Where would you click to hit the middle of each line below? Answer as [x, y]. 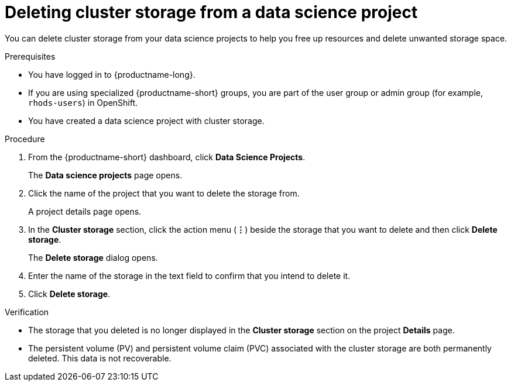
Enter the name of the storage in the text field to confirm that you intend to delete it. [189, 275]
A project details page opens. [85, 211]
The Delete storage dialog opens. [93, 257]
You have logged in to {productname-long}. [112, 74]
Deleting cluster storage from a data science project [211, 12]
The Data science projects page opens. [105, 175]
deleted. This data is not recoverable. [100, 358]
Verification [27, 312]
